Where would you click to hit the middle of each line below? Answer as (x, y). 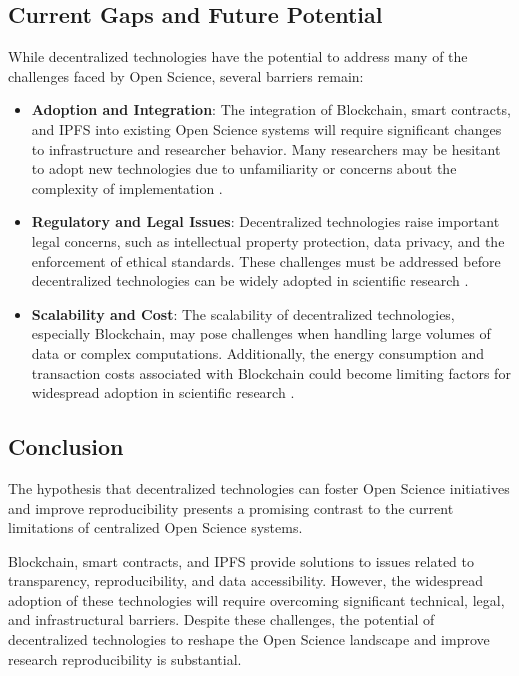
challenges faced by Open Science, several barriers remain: (186, 75)
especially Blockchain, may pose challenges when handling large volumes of (261, 333)
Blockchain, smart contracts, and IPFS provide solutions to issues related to (241, 560)
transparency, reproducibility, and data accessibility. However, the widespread (246, 580)
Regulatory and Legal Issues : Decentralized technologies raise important (265, 221)
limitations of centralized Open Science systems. (155, 527)
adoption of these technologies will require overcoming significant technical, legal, (256, 599)
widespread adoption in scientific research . (163, 392)
